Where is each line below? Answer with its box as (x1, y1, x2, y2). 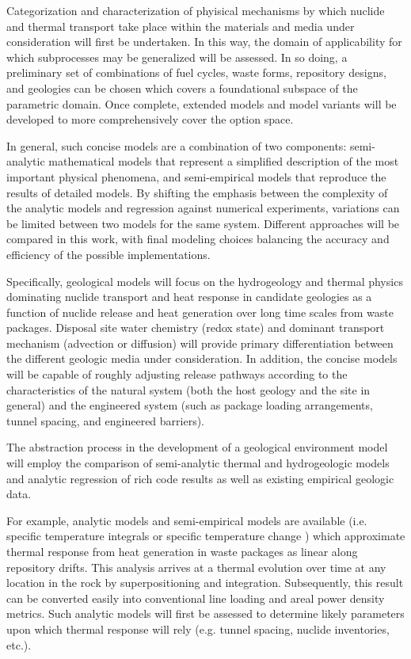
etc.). (6, 636, 32, 653)
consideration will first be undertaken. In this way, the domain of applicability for (6, 33, 402, 50)
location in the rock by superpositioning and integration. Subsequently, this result (6, 574, 404, 591)
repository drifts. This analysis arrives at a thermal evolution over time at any (6, 558, 386, 575)
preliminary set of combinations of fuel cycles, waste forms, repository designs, (6, 64, 386, 81)
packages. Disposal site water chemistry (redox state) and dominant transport (6, 319, 385, 336)
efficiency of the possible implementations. (6, 246, 211, 262)
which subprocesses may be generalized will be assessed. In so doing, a (6, 48, 348, 65)
